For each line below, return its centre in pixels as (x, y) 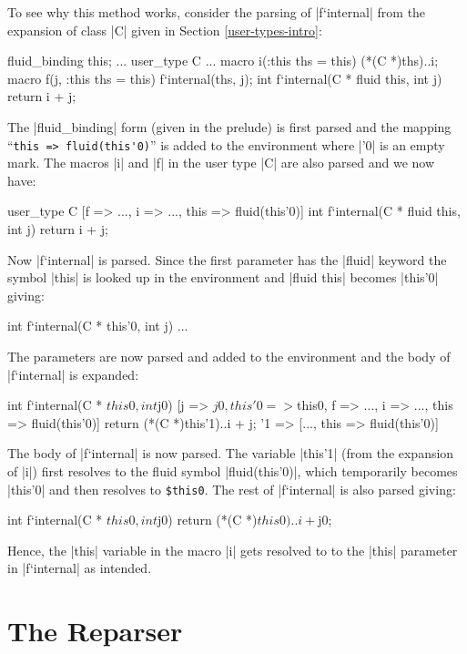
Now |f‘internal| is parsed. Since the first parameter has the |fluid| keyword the (227, 259)
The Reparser (95, 631)
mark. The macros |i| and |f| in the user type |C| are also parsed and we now (221, 163)
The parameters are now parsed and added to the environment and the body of (229, 356)
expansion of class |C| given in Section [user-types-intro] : (165, 30)
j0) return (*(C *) (208, 520)
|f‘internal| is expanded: (73, 374)
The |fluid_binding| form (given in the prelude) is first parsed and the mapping (229, 126)
